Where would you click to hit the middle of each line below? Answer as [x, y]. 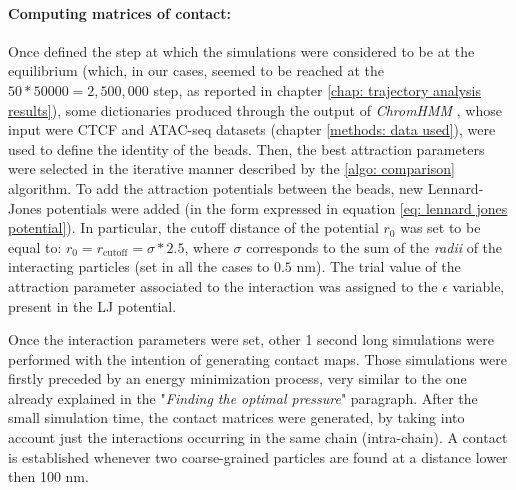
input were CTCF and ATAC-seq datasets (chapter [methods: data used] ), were [252, 129]
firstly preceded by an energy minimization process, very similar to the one [237, 378]
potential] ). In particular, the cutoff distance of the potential [193, 227]
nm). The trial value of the [378, 266]
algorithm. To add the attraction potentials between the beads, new [216, 187]
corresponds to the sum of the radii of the [374, 246]
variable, [478, 285]
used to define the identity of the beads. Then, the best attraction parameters [246, 148]
